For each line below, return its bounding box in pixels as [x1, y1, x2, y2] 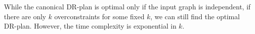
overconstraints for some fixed [54, 11, 145, 21]
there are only [4, 11, 46, 21]
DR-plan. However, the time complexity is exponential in [4, 21, 176, 31]
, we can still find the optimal [150, 11, 240, 21]
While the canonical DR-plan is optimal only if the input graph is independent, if [4, 1, 251, 11]
